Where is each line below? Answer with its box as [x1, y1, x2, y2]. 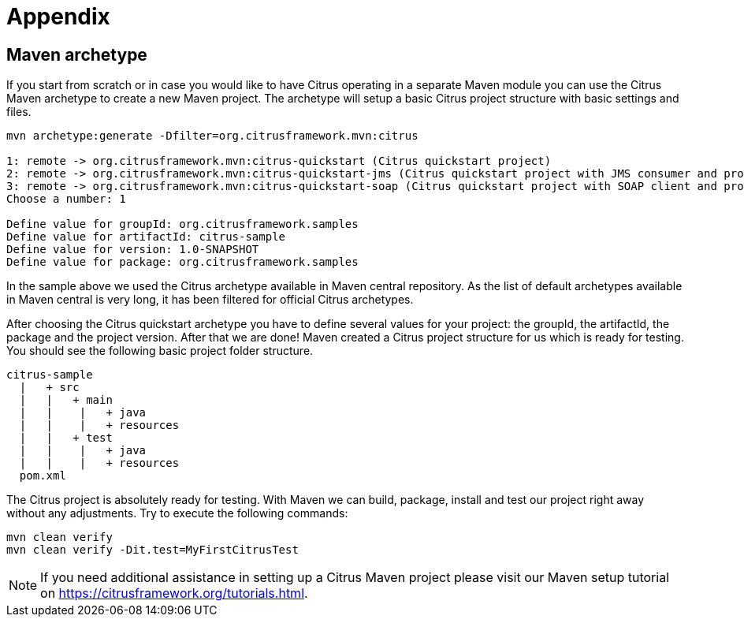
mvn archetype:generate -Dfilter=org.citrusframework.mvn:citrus [6, 129, 418, 143]
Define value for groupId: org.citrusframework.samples [6, 218, 359, 231]
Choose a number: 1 [6, 192, 126, 206]
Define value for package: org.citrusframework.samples [6, 256, 359, 269]
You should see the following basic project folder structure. [6, 344, 314, 358]
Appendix [6, 3, 110, 30]
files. [6, 105, 32, 119]
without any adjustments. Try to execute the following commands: [6, 506, 348, 520]
